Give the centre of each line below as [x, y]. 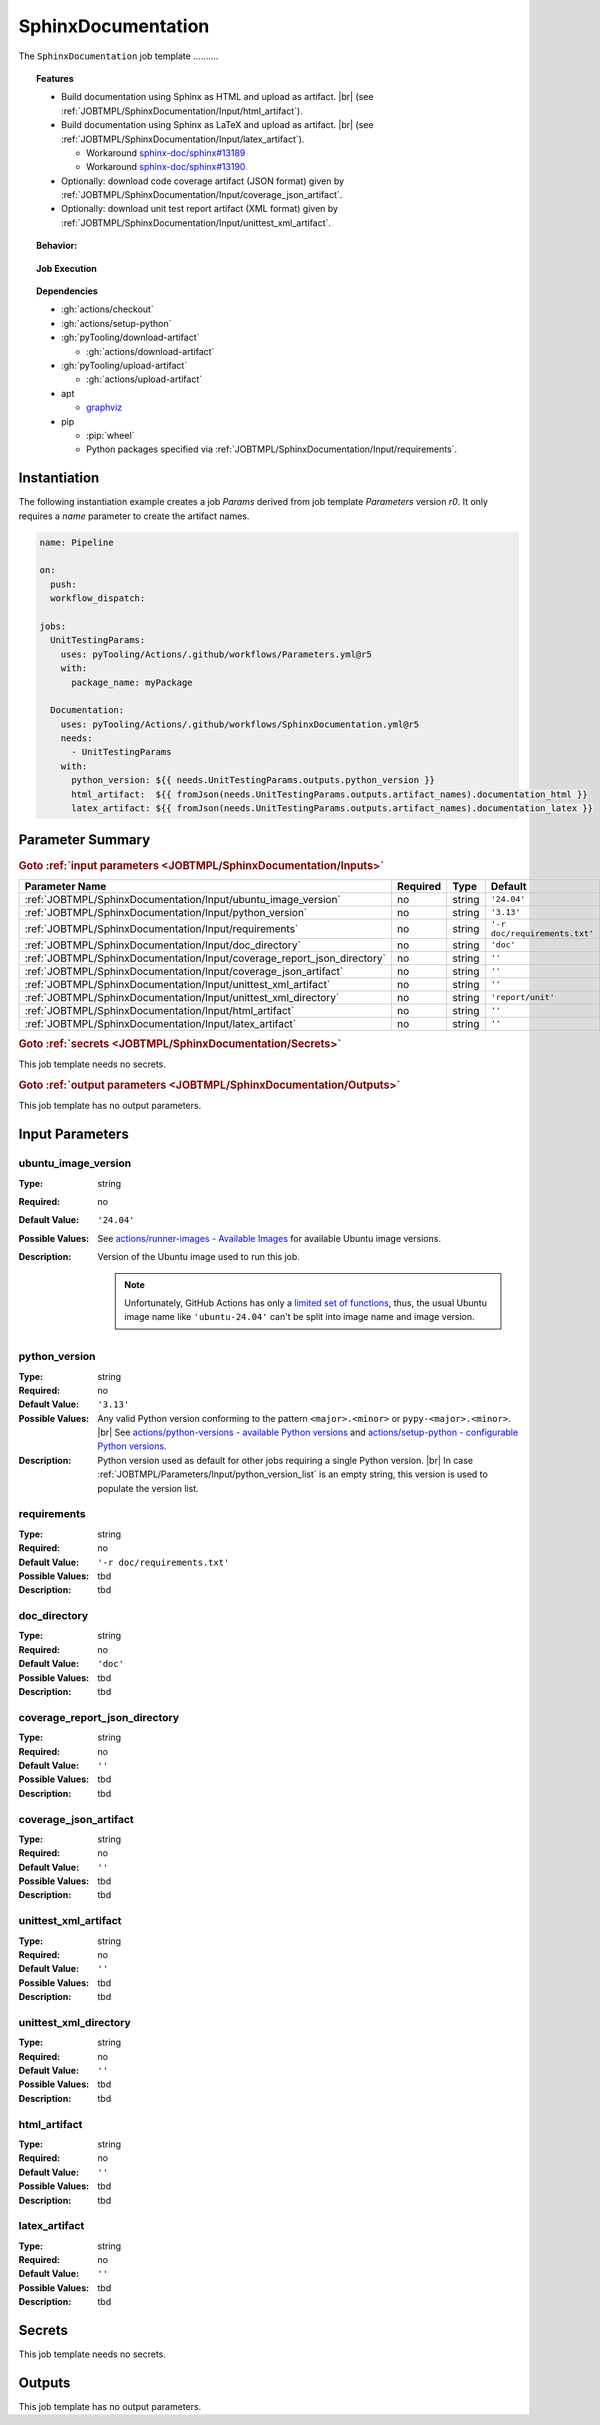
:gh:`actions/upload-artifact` [144, 379]
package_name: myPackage [132, 682]
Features [55, 78]
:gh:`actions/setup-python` [116, 323]
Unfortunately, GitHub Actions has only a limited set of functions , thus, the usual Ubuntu [305, 1302]
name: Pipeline [76, 542]
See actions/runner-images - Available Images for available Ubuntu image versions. [269, 1238]
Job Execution [66, 268]
